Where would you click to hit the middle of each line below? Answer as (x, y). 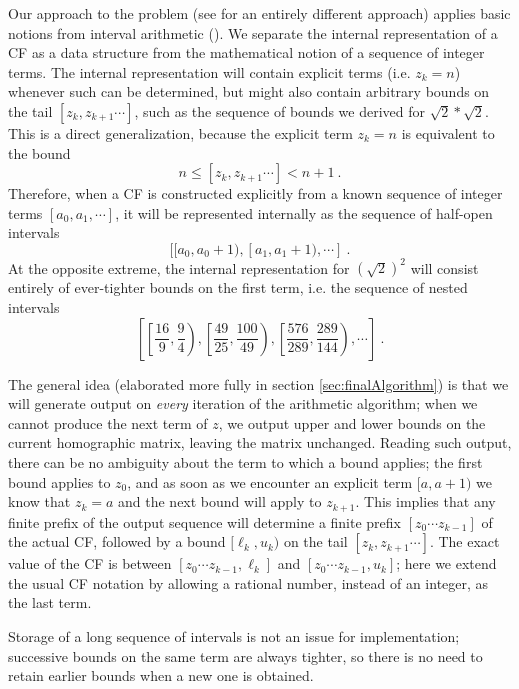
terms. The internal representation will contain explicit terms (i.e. (209, 71)
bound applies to (59, 481)
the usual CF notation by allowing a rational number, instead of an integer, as (248, 582)
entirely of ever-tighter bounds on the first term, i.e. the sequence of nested (238, 287)
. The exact (464, 541)
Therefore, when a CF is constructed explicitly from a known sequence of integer (255, 193)
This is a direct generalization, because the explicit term (180, 132)
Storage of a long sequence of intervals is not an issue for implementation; (234, 636)
